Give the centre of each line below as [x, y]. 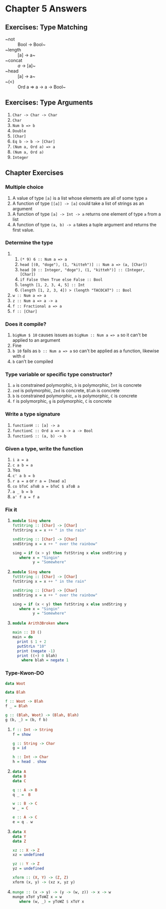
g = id [19, 748]
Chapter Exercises [34, 173]
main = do [23, 637]
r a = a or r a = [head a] [39, 481]
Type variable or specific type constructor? [59, 374]
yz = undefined [28, 869]
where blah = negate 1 [45, 660]
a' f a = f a [26, 497]
